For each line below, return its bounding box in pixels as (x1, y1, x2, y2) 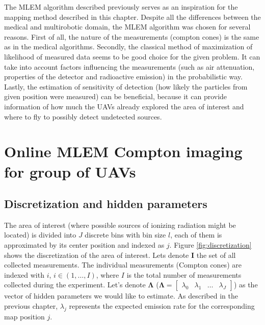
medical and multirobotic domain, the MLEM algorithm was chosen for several (4, 21, 251, 32)
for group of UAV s (4, 161, 136, 182)
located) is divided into (4, 229, 76, 240)
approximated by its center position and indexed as (4, 240, 165, 250)
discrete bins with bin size (85, 229, 166, 240)
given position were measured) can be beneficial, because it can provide (4, 91, 227, 102)
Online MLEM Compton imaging (4, 141, 243, 162)
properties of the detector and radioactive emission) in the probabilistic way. (4, 71, 243, 82)
